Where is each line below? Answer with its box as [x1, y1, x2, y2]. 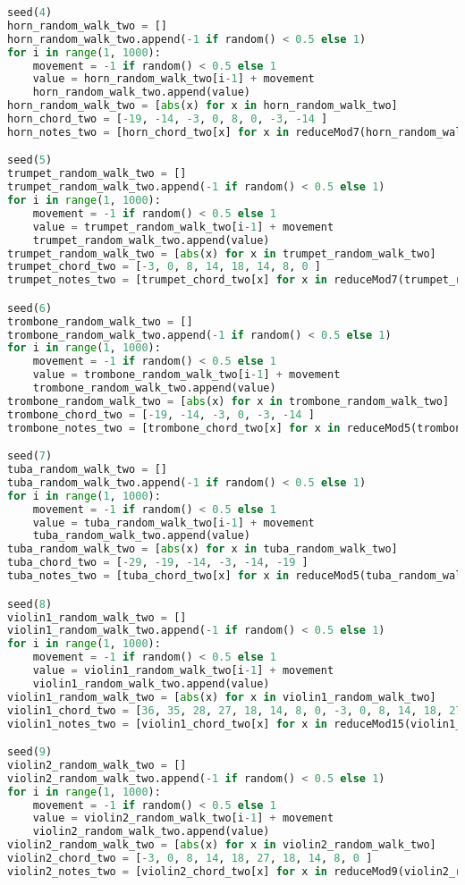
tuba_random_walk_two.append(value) [32, 529, 251, 543]
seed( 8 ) [7, 597, 53, 611]
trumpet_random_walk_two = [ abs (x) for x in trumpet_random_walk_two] [7, 247, 436, 260]
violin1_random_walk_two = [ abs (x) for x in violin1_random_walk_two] [7, 690, 436, 704]
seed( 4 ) [7, 6, 53, 19]
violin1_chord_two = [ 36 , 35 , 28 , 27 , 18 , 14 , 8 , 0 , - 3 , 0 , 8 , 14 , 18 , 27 [7, 704, 462, 717]
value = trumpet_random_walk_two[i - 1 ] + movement [32, 220, 334, 233]
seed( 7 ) [7, 450, 53, 463]
